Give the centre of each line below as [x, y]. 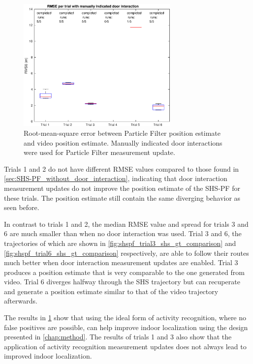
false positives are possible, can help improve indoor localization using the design [126, 327]
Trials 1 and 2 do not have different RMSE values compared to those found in [122, 168]
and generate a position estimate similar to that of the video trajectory [111, 291]
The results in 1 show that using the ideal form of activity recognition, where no [125, 318]
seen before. [22, 207]
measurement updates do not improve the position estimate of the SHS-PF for [122, 188]
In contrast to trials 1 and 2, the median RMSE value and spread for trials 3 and [126, 224]
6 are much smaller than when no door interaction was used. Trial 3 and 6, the [123, 233]
